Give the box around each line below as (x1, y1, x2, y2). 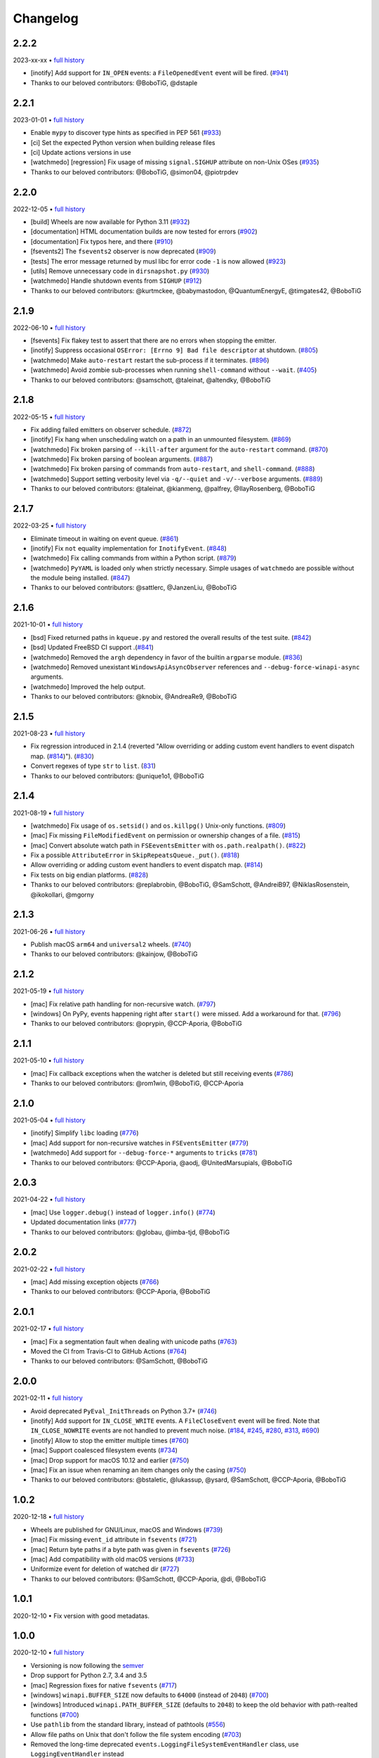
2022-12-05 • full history (13, 205, 86, 213)
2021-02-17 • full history (13, 1324, 84, 1333)
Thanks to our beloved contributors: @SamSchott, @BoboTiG (30, 1357, 208, 1366)
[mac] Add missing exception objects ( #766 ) (30, 1277, 159, 1286)
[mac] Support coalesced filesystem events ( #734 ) (30, 1446, 178, 1455)
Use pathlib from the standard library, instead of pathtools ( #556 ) (30, 1720, 226, 1729)
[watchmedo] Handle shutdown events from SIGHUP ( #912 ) (30, 276, 202, 285)
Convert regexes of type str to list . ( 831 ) (30, 762, 156, 770)
